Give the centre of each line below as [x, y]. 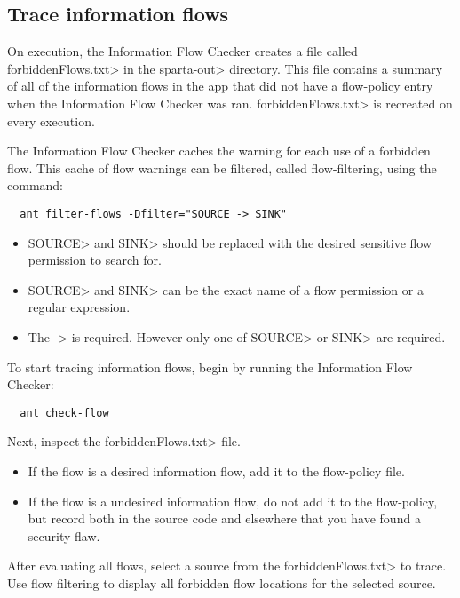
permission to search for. [95, 260]
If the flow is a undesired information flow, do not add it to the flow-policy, [233, 501]
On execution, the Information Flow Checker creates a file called [182, 51]
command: [35, 185]
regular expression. [79, 307]
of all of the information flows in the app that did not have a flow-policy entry [220, 86]
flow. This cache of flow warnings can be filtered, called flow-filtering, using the [222, 167]
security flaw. [64, 535]
